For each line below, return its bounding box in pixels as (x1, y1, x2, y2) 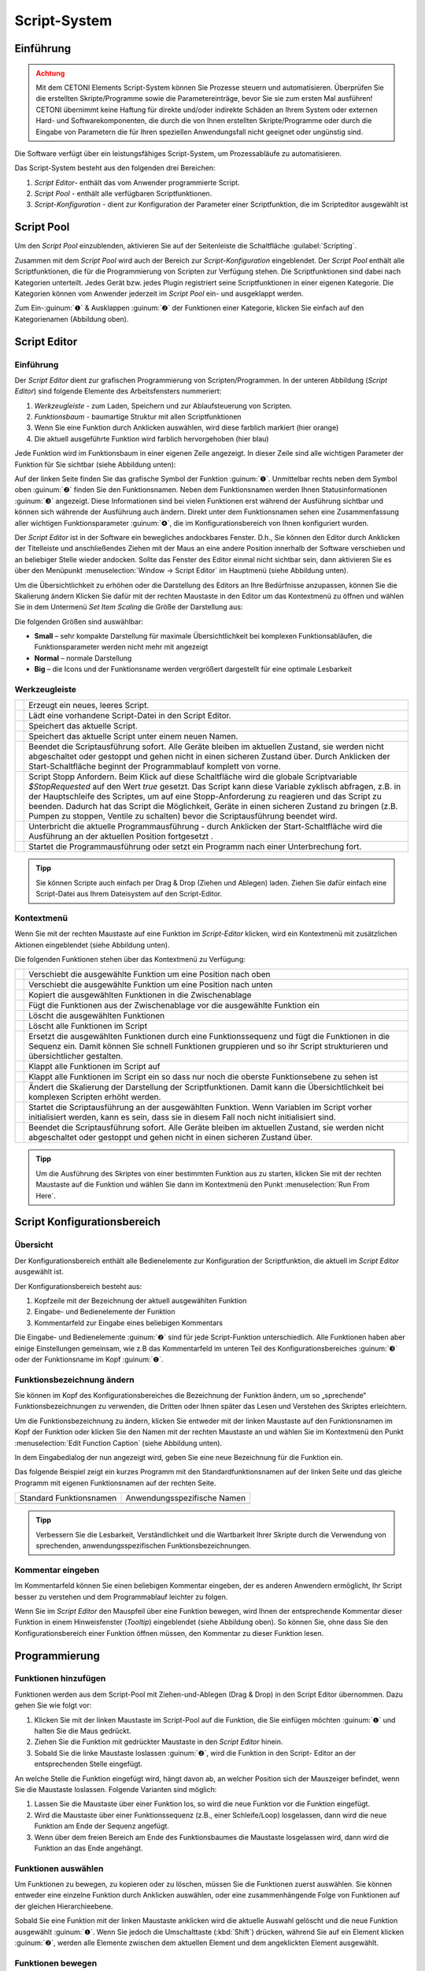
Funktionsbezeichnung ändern (14, 1374, 135, 1385)
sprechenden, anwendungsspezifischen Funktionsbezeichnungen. (35, 1541, 252, 1550)
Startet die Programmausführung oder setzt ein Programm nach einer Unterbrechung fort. (28, 841, 362, 852)
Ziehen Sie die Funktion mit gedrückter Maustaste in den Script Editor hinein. (34, 1737, 283, 1746)
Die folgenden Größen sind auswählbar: (14, 617, 143, 626)
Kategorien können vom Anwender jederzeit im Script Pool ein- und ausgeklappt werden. (14, 289, 304, 298)
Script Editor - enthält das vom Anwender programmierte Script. (34, 177, 240, 187)
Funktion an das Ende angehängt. (34, 1843, 143, 1853)
